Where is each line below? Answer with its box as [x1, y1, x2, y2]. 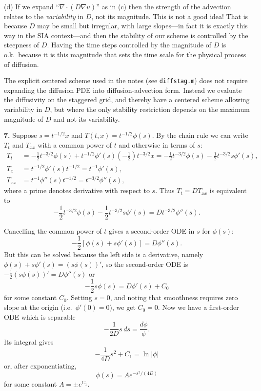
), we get [109, 302, 136, 312]
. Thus [155, 185, 175, 195]
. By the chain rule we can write [152, 130, 248, 140]
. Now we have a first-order [158, 302, 239, 312]
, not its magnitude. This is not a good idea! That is [91, 11, 248, 21]
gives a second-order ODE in [109, 225, 195, 236]
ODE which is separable [4, 311, 76, 322]
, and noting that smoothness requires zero [110, 292, 238, 303]
